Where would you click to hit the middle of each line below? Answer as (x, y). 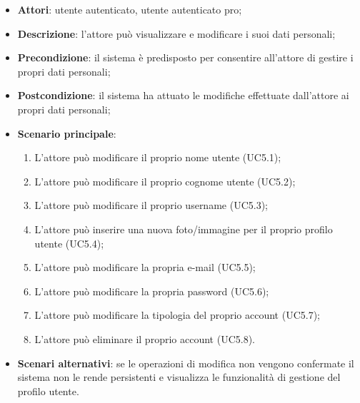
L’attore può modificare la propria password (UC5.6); (152, 291)
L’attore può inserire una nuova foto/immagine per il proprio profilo (184, 229)
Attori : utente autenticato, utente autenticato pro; (130, 9)
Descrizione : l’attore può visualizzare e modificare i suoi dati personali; (176, 33)
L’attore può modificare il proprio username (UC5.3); (151, 205)
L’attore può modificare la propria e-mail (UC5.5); (145, 267)
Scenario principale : (67, 133)
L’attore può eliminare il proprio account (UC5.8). (145, 338)
